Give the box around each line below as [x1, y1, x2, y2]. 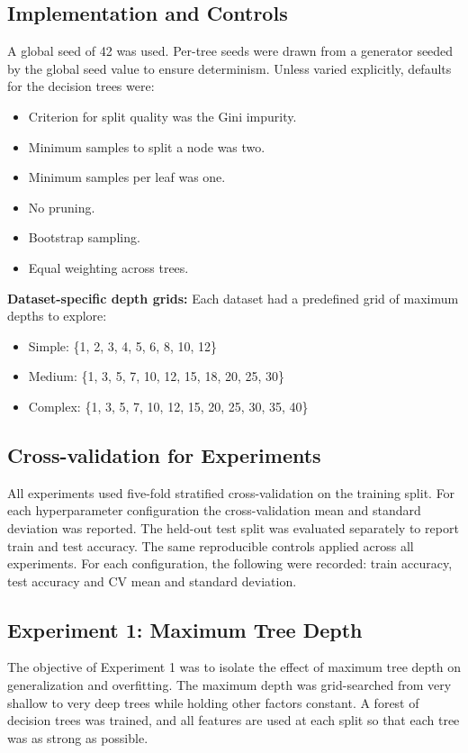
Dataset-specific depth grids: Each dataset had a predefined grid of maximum [7, 288, 459, 307]
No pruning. [28, 197, 95, 216]
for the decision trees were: [7, 77, 155, 95]
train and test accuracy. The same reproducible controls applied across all [7, 536, 414, 555]
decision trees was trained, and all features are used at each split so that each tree [7, 711, 460, 730]
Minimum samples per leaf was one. [28, 168, 226, 186]
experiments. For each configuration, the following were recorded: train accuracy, [7, 554, 453, 573]
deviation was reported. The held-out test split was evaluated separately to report [7, 518, 459, 537]
